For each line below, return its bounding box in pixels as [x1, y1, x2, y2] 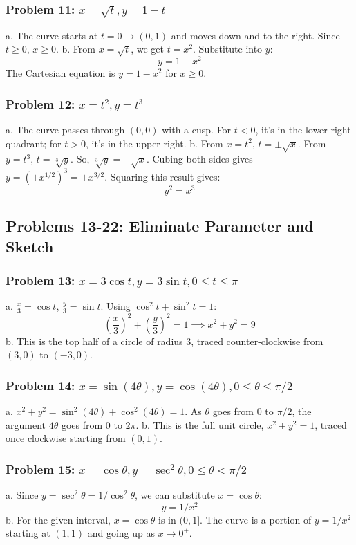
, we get [131, 41, 164, 56]
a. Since [6, 488, 39, 502]
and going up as [87, 526, 156, 540]
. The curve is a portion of [200, 512, 312, 526]
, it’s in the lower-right [255, 122, 351, 137]
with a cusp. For [162, 122, 232, 137]
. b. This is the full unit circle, [135, 417, 264, 432]
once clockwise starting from [6, 431, 126, 445]
